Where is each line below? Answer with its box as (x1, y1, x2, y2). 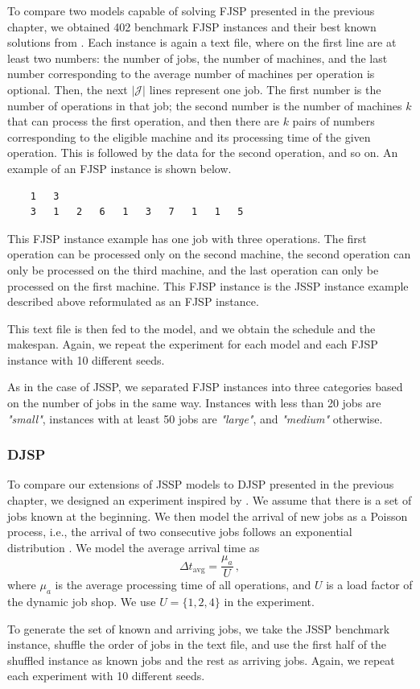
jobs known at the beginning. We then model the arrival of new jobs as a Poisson (7, 507, 408, 524)
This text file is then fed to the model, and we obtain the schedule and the (7, 320, 376, 336)
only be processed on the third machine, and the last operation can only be (7, 261, 379, 278)
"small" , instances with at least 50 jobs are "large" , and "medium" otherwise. (7, 410, 383, 427)
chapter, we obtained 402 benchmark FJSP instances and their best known (7, 18, 377, 35)
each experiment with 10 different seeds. (7, 667, 205, 684)
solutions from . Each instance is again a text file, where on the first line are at (7, 34, 397, 51)
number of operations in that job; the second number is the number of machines (7, 97, 402, 113)
